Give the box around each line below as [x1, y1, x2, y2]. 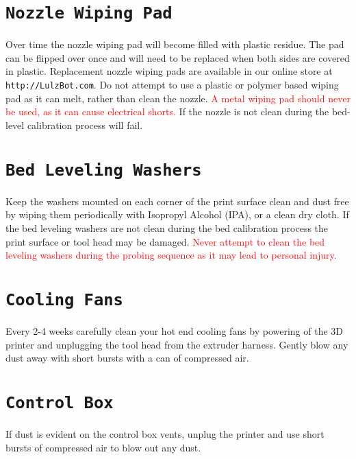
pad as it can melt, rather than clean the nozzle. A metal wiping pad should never [5, 91, 351, 105]
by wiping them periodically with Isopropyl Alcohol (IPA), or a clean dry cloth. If [5, 207, 349, 222]
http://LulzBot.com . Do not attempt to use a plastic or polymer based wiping [5, 78, 339, 92]
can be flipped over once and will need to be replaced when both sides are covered [5, 50, 350, 64]
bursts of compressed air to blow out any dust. [5, 440, 201, 454]
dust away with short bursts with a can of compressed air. [5, 351, 249, 365]
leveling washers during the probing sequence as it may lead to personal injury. [5, 248, 337, 262]
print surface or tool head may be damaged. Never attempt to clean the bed [5, 234, 325, 248]
